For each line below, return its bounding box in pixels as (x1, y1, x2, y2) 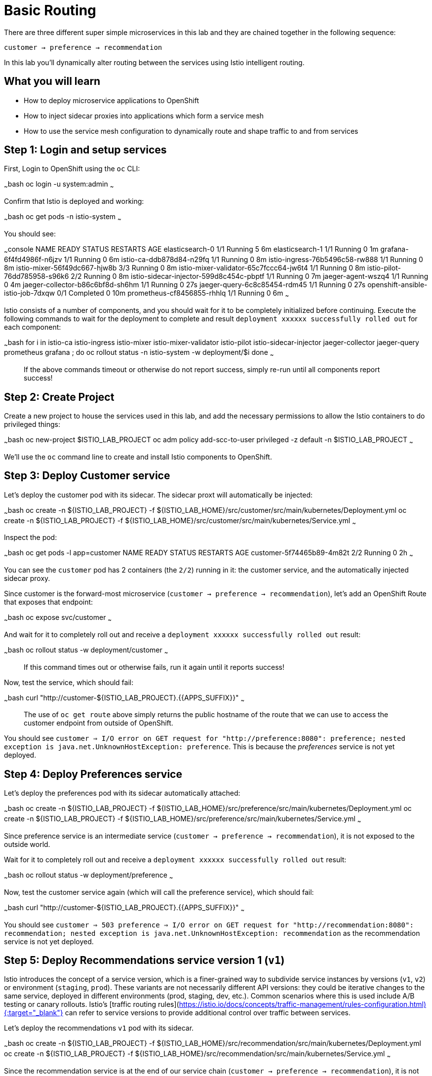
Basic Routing (4, 2, 96, 19)
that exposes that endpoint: (4, 598, 93, 607)
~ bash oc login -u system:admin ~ (4, 180, 114, 191)
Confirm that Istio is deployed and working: (4, 197, 144, 206)
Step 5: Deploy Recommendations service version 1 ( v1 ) (4, 954, 285, 966)
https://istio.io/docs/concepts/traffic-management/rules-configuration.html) (179, 1000, 427, 1009)
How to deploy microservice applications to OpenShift (24, 96, 199, 105)
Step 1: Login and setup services (4, 144, 167, 156)
